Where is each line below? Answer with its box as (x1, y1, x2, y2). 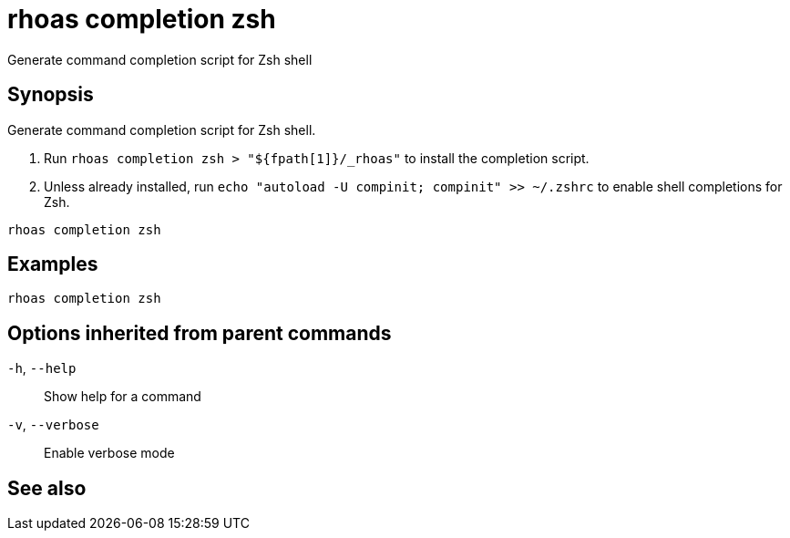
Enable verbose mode (44, 445, 175, 461)
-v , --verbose (7, 417, 99, 433)
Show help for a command (44, 388, 201, 405)
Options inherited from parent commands (7, 321, 392, 345)
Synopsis (7, 83, 94, 107)
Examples (7, 253, 98, 276)
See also (7, 476, 87, 500)
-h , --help (7, 360, 77, 377)
